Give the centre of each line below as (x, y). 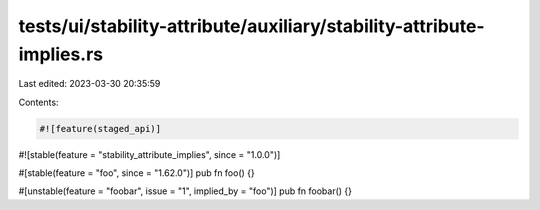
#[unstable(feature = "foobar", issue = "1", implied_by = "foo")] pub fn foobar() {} (185, 191)
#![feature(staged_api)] (100, 128)
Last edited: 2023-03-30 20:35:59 (89, 84)
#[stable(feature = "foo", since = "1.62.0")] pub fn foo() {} (136, 173)
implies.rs (61, 54)
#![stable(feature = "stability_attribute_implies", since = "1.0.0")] (149, 154)
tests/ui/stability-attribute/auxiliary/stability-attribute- (251, 26)
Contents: (38, 102)
